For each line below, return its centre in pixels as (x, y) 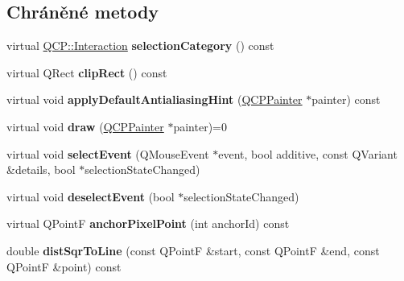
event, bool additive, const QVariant (308, 153)
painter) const (346, 99)
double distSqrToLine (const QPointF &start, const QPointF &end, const (193, 250)
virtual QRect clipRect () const (87, 72)
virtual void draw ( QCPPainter (85, 126)
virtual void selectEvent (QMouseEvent (108, 153)
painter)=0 (200, 126)
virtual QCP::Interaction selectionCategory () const (140, 45)
